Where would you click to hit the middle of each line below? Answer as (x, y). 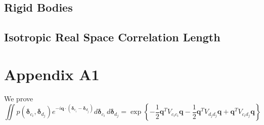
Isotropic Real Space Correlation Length (112, 37)
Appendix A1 (52, 74)
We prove (19, 98)
